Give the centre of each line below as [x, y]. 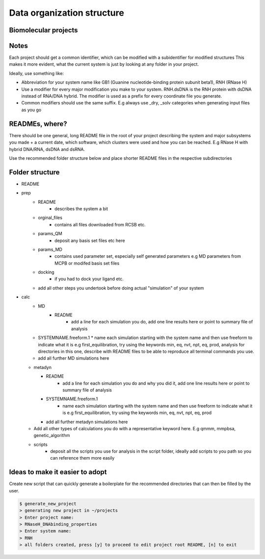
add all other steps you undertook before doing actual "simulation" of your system [121, 288]
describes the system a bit [81, 209]
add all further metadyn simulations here [87, 422]
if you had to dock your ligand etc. [89, 279]
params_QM [50, 234]
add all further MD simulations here [74, 358]
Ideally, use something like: [36, 73]
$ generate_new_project [48, 504]
